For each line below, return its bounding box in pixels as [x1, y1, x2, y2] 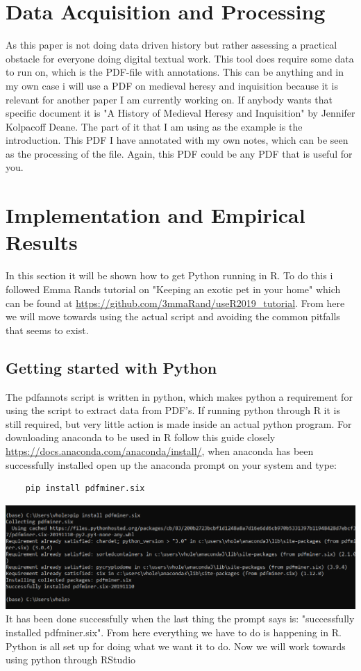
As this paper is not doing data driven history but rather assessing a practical [6, 38, 337, 52]
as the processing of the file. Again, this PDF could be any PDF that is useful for [6, 146, 353, 160]
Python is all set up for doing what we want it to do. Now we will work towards [6, 638, 346, 653]
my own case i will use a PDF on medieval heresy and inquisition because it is [6, 78, 338, 92]
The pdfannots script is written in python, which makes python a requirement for [6, 389, 353, 404]
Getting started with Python [6, 356, 217, 378]
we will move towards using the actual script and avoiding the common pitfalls [6, 309, 340, 324]
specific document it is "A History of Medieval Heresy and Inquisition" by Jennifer [6, 106, 355, 120]
